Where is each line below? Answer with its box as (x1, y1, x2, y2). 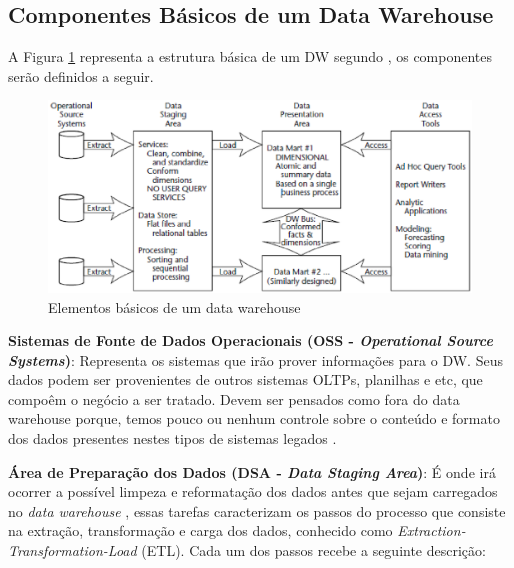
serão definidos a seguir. (8, 65, 154, 86)
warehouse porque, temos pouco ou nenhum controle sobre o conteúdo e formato (8, 408, 500, 429)
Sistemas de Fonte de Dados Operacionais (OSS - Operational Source (8, 330, 493, 351)
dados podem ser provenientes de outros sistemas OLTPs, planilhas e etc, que (8, 369, 483, 390)
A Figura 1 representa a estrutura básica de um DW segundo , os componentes (8, 46, 493, 67)
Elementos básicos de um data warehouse (48, 296, 301, 317)
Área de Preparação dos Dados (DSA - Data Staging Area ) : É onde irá (8, 461, 496, 482)
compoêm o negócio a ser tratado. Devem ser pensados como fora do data (8, 388, 460, 409)
